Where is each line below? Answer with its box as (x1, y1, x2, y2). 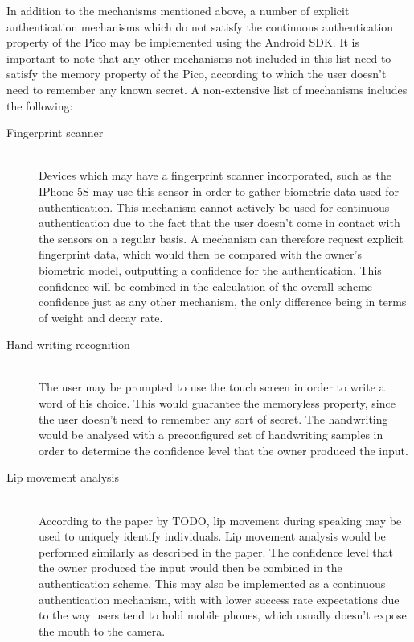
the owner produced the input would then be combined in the (39, 559, 342, 576)
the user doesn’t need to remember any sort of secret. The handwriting (39, 410, 388, 427)
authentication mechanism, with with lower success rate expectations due (39, 590, 400, 607)
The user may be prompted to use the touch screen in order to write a (39, 379, 385, 396)
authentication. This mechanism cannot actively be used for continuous (39, 198, 390, 215)
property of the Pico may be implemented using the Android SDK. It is (6, 34, 359, 51)
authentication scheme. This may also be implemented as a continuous (39, 575, 386, 591)
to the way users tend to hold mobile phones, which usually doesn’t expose (39, 607, 407, 623)
